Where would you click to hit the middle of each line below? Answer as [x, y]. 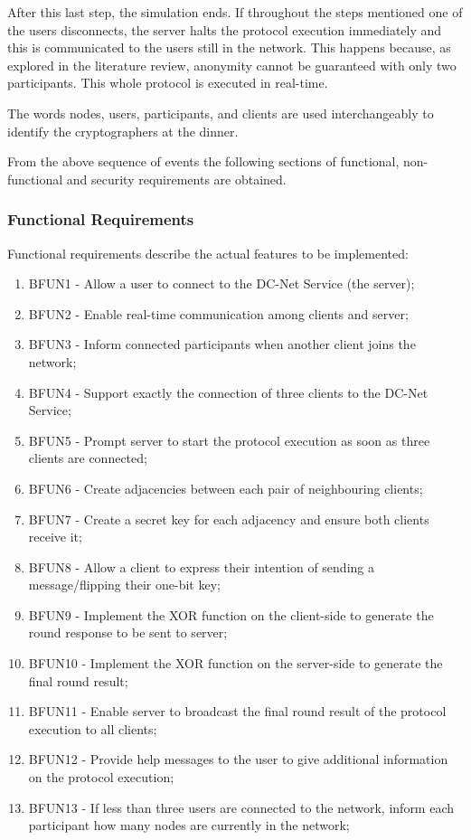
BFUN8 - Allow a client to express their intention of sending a [201, 566]
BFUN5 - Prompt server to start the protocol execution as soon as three [229, 440]
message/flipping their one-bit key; [124, 585]
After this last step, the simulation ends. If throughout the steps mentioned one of [235, 12]
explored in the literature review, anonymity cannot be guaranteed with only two [232, 65]
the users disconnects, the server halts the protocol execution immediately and [225, 29]
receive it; [55, 537]
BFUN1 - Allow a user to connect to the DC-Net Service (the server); [221, 283]
